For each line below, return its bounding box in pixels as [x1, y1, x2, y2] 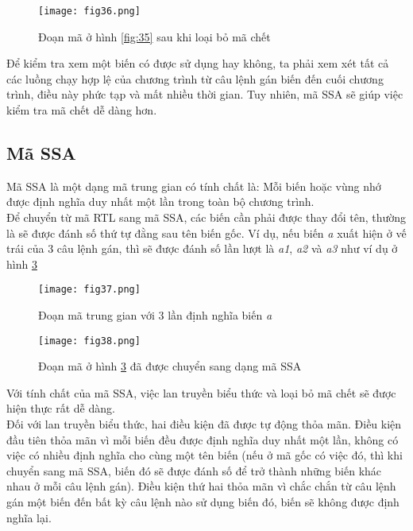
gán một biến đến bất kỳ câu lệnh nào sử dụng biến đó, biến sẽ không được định [6, 494, 399, 510]
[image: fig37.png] [38, 284, 141, 296]
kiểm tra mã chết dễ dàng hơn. [6, 102, 157, 118]
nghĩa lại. [6, 509, 52, 525]
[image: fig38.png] [38, 335, 141, 347]
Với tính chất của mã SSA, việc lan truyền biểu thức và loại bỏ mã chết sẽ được [6, 384, 396, 401]
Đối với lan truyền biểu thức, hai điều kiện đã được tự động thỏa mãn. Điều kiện [6, 416, 402, 432]
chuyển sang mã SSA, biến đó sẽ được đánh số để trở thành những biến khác [6, 462, 382, 479]
